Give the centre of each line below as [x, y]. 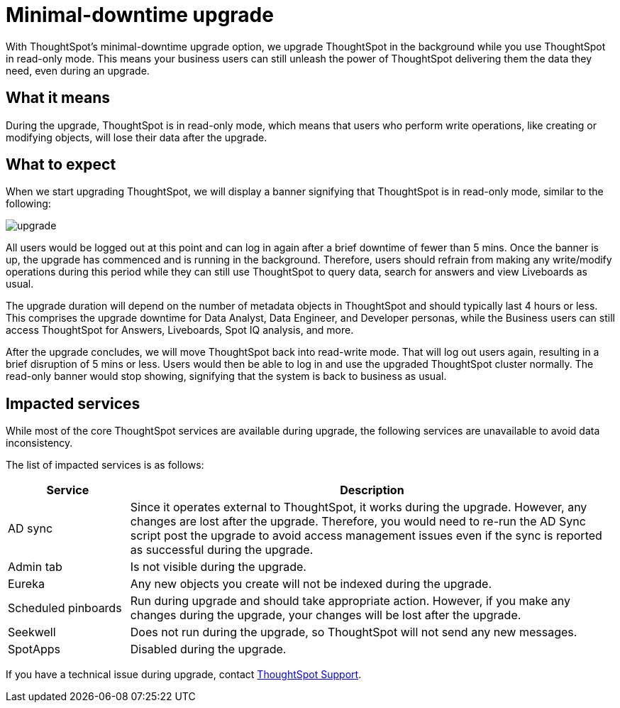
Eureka [26, 584]
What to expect [61, 165]
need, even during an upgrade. [78, 70]
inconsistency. [39, 443]
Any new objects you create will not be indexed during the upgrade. [311, 584]
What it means [58, 98]
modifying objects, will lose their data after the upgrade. [137, 137]
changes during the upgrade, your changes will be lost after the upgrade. [326, 615]
